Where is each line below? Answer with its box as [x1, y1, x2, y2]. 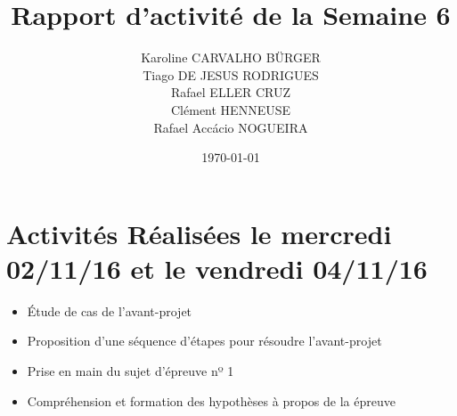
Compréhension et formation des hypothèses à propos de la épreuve [27, 391, 396, 410]
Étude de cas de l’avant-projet [27, 301, 192, 320]
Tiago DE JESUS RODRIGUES [143, 65, 319, 84]
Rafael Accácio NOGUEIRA [153, 118, 308, 136]
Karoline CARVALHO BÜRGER [141, 48, 321, 67]
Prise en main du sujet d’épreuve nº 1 [27, 362, 234, 379]
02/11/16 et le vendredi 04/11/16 [6, 249, 428, 286]
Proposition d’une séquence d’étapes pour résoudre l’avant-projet [27, 331, 382, 350]
